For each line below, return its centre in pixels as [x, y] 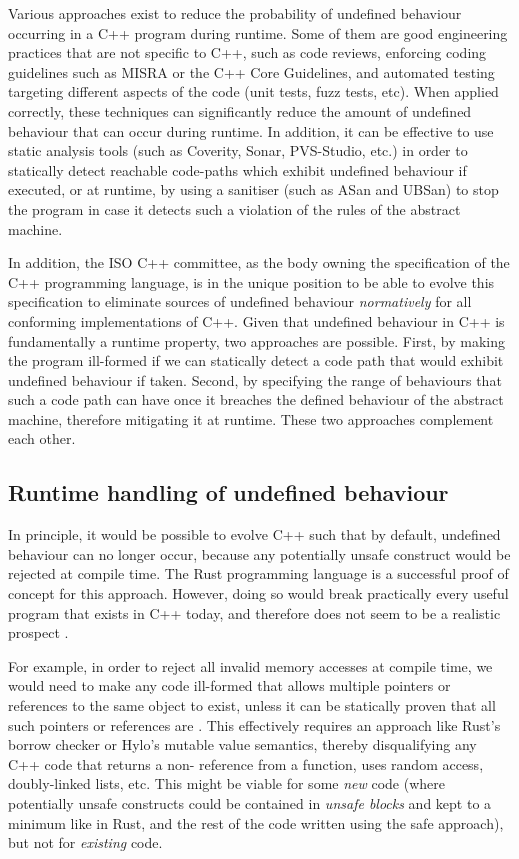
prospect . [38, 632]
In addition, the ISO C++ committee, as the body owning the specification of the [259, 262]
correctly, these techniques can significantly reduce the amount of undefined [240, 110]
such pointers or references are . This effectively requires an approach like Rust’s [254, 724]
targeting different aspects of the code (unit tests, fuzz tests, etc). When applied [253, 91]
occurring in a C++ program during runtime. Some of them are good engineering [258, 32]
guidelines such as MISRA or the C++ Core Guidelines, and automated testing [251, 71]
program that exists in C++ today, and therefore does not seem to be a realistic [254, 612]
